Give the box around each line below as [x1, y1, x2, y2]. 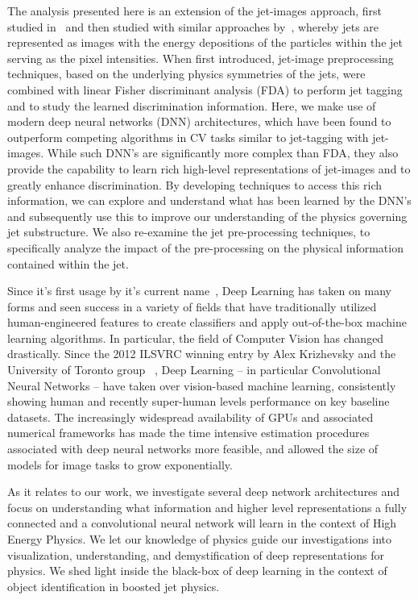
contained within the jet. [7, 255, 129, 272]
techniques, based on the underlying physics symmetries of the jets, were [7, 65, 366, 82]
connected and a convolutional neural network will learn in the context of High [7, 515, 397, 531]
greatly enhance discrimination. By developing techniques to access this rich [7, 176, 383, 193]
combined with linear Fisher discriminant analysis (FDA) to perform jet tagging [7, 81, 403, 98]
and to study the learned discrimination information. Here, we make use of [7, 97, 376, 114]
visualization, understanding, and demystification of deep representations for [7, 546, 385, 563]
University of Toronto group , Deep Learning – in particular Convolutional [7, 361, 381, 378]
